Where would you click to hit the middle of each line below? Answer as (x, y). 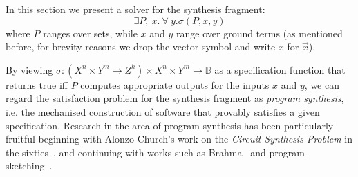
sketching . (29, 166)
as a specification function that (280, 69)
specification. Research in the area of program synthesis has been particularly (170, 125)
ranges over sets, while (90, 33)
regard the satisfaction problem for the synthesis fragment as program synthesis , (175, 98)
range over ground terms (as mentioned (260, 33)
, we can (322, 84)
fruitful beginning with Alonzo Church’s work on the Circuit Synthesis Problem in (179, 139)
